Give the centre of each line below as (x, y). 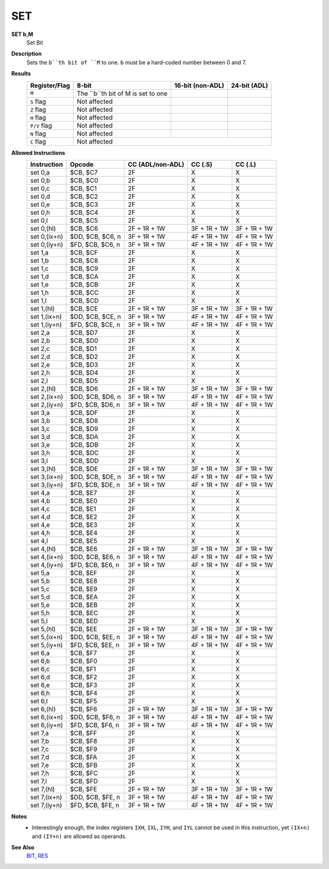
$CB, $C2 (84, 197)
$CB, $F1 (83, 669)
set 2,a (40, 333)
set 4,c (40, 508)
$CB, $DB (84, 444)
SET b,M (22, 34)
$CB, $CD (85, 300)
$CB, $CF (84, 252)
